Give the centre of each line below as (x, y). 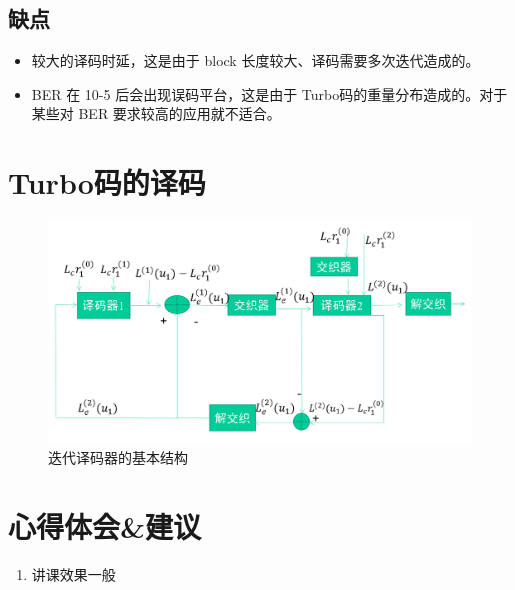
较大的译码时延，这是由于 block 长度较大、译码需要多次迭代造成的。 (255, 60)
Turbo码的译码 (107, 182)
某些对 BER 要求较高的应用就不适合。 (156, 113)
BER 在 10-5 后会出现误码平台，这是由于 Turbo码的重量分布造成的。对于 (269, 93)
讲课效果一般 (73, 573)
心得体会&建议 (105, 525)
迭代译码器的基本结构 (118, 457)
